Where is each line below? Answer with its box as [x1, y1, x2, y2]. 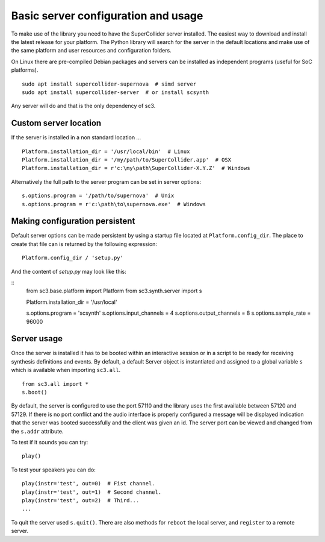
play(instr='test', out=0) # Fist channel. [22, 480, 156, 487]
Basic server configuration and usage [11, 9, 203, 22]
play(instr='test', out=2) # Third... [22, 497, 140, 503]
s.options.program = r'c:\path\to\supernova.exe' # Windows [22, 201, 206, 207]
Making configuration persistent [11, 216, 135, 226]
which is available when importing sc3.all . [11, 367, 121, 374]
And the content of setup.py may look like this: [11, 268, 126, 275]
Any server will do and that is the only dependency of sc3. [11, 102, 156, 110]
